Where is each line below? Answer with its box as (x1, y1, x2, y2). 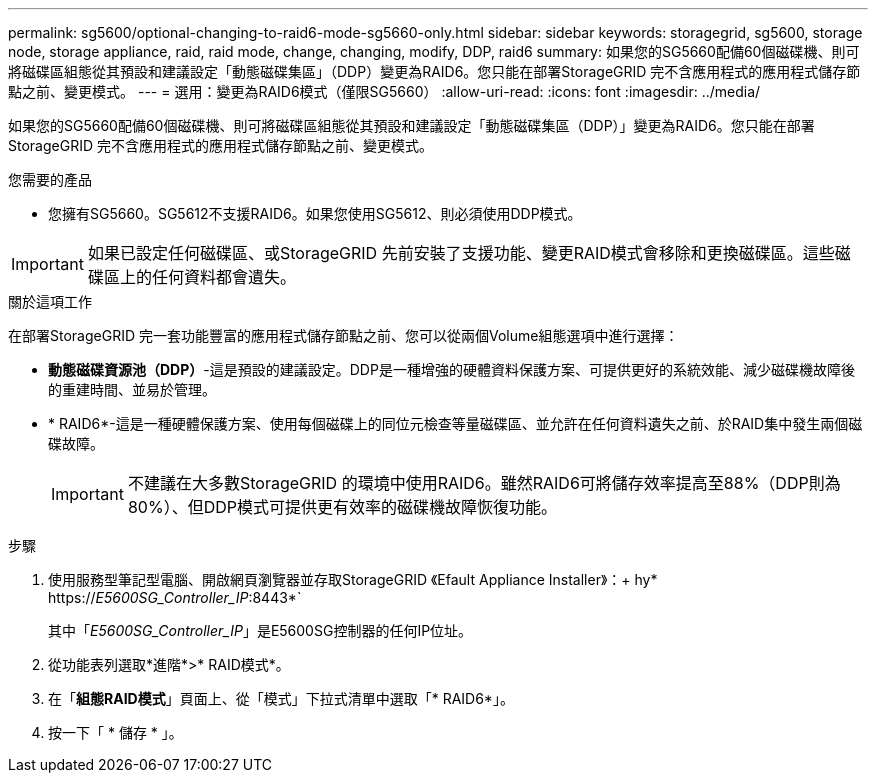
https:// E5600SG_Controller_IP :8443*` (48, 589, 302, 606)
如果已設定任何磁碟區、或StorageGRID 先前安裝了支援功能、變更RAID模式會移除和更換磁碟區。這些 (87, 243, 835, 263)
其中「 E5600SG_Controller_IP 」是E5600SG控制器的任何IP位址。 (48, 622, 473, 639)
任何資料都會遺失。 (151, 267, 296, 287)
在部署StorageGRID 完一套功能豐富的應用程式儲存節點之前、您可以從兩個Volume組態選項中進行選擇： (8, 327, 679, 344)
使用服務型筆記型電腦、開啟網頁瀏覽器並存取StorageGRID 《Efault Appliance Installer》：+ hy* (48, 571, 658, 588)
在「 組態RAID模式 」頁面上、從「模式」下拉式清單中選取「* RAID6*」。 (48, 690, 514, 707)
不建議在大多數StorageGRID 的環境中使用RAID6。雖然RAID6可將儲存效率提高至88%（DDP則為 (127, 473, 841, 493)
